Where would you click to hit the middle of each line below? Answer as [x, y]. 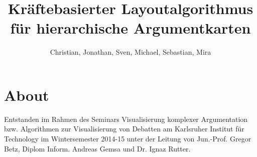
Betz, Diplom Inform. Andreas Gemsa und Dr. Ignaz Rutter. [97, 148]
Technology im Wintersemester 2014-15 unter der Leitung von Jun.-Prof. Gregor [128, 139]
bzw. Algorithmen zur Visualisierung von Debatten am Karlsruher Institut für [124, 129]
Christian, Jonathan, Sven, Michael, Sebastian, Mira [131, 52]
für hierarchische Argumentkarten [131, 28]
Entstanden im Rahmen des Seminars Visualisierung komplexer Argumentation [126, 119]
